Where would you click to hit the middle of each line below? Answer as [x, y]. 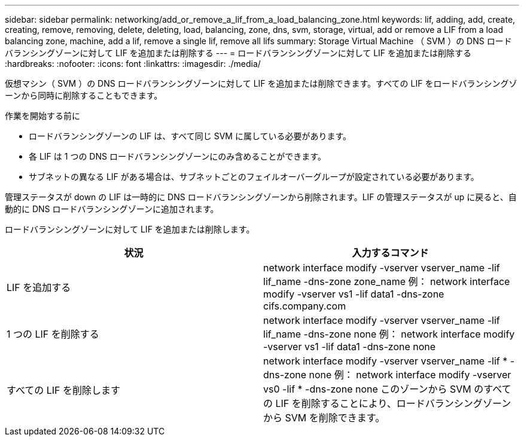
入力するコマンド [390, 253]
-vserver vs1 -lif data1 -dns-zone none [350, 347]
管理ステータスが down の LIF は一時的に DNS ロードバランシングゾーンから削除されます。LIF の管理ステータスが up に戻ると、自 [261, 197]
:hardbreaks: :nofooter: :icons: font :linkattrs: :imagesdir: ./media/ [133, 64]
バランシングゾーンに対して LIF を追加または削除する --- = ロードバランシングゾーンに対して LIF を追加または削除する [238, 53]
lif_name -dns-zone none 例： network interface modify [389, 334]
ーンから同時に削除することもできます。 [84, 95]
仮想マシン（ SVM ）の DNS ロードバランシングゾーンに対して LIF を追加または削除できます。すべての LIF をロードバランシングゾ [261, 83]
